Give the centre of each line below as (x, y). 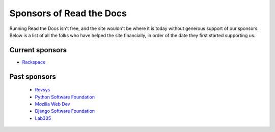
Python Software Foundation (65, 97)
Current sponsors (38, 50)
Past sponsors (33, 76)
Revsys (43, 90)
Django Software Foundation (65, 111)
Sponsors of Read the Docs (68, 13)
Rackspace (34, 62)
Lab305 (43, 118)
